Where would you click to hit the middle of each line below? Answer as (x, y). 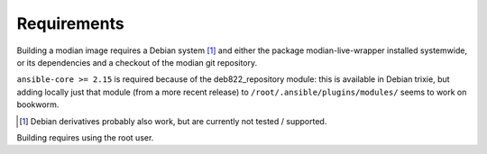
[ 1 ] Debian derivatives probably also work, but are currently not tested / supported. (173, 121)
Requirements (71, 23)
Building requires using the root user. (85, 137)
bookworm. (38, 104)
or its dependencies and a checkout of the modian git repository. (137, 62)
